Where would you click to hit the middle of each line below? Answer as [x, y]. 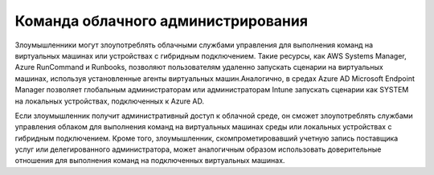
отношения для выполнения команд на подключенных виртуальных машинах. [150, 161]
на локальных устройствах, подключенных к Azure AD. [110, 101]
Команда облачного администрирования [162, 21]
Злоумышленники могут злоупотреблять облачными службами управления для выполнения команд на [194, 45]
